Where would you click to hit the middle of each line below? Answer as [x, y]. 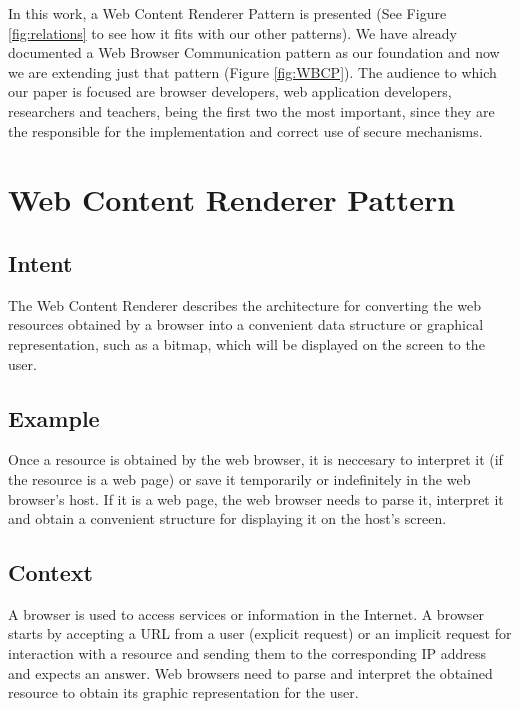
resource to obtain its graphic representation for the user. [183, 692]
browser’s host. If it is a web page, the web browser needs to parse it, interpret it [256, 498]
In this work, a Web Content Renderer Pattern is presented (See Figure [227, 13]
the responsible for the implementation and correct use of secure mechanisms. [245, 130]
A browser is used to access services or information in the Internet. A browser [246, 613]
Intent [40, 262]
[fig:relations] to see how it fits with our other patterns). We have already [232, 32]
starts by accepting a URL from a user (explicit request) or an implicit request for [260, 633]
